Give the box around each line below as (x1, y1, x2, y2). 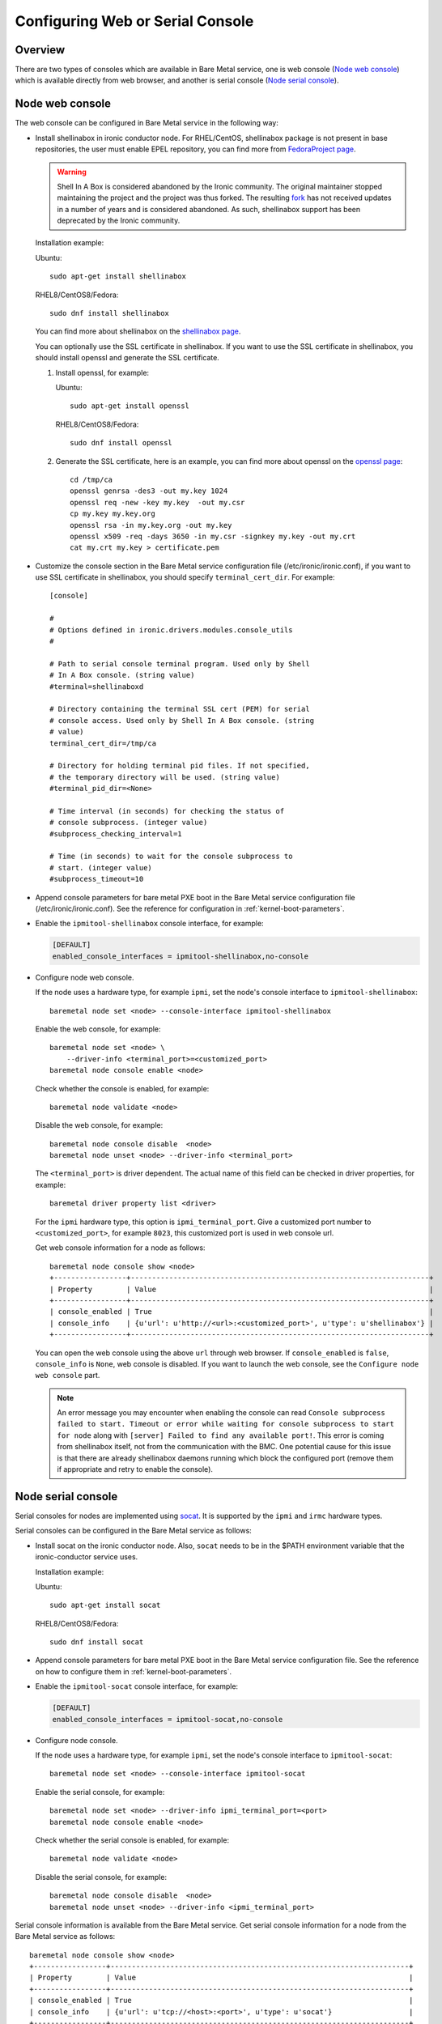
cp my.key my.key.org (70, 509, 155, 518)
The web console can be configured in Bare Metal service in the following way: (15, 118, 279, 128)
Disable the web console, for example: (35, 1120, 164, 1130)
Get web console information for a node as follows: (35, 1243, 206, 1252)
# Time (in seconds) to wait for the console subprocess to (49, 852, 293, 861)
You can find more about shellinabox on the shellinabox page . (35, 326, 241, 336)
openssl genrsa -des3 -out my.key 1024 (70, 487, 228, 495)
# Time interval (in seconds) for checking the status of (49, 806, 285, 815)
